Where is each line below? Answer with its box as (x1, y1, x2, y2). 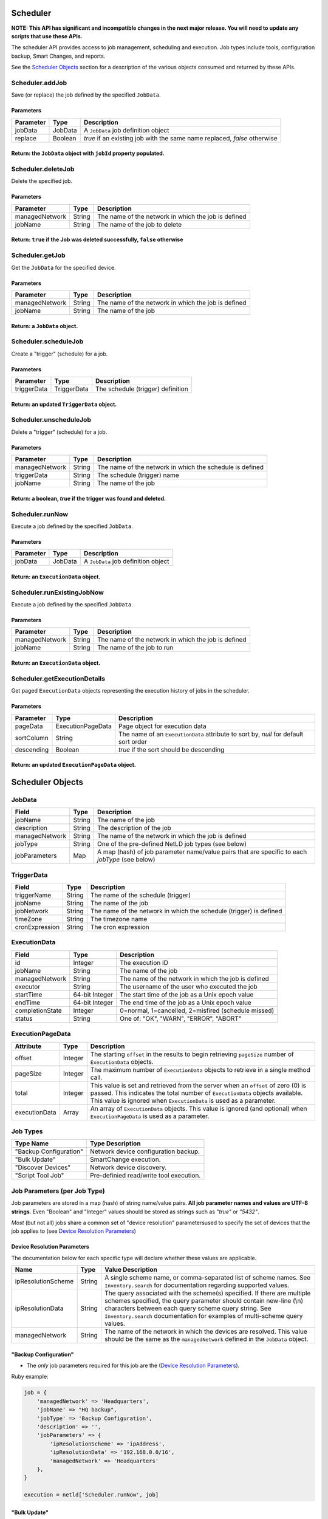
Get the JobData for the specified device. (11, 264, 117, 271)
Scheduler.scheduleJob (11, 337, 84, 346)
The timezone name (90, 915, 148, 924)
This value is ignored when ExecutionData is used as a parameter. (90, 1096, 276, 1105)
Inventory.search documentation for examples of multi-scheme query (104, 1312, 303, 1320)
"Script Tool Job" (15, 1171, 64, 1180)
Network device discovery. (90, 1164, 167, 1172)
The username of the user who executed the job (119, 982, 258, 990)
